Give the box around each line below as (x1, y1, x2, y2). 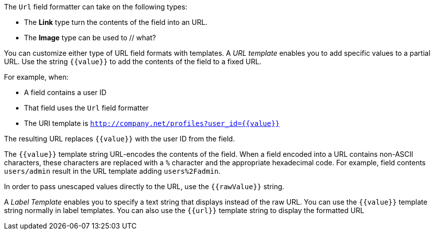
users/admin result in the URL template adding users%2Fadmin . (4, 167, 221, 175)
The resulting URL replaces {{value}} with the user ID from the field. (4, 134, 235, 143)
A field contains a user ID (24, 88, 107, 97)
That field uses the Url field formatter (24, 104, 149, 112)
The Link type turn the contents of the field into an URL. (24, 18, 208, 26)
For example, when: (4, 73, 69, 81)
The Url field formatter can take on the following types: (4, 2, 187, 11)
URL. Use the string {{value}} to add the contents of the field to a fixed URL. (4, 57, 262, 66)
